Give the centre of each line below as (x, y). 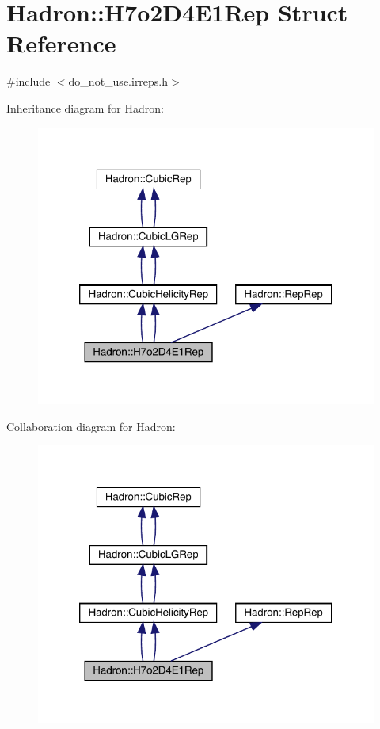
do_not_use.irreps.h (118, 81)
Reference (61, 43)
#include (28, 81)
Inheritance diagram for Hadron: (85, 107)
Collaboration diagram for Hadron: (91, 426)
